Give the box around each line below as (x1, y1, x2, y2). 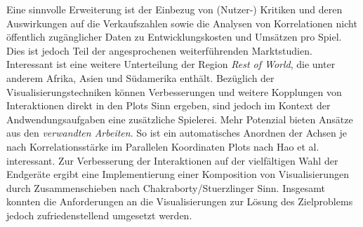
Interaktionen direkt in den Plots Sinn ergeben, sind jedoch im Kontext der (6, 98, 331, 113)
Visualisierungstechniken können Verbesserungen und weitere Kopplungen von (6, 84, 342, 99)
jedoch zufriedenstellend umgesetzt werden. (6, 207, 192, 222)
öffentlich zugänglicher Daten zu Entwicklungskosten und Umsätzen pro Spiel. (6, 29, 342, 44)
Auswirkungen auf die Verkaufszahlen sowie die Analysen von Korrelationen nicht (6, 15, 357, 30)
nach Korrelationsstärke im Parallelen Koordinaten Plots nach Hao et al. (6, 139, 319, 153)
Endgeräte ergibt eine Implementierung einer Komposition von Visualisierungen (6, 167, 349, 181)
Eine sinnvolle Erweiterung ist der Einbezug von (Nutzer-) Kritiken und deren (6, 2, 343, 16)
